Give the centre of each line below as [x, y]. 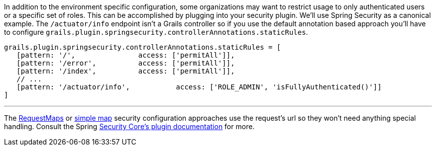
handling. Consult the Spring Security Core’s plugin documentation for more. [129, 126]
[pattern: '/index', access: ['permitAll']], [126, 71]
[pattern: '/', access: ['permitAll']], [126, 55]
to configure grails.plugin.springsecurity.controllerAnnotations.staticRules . [156, 32]
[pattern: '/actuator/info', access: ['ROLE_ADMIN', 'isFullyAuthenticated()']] [199, 87]
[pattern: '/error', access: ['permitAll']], [126, 63]
